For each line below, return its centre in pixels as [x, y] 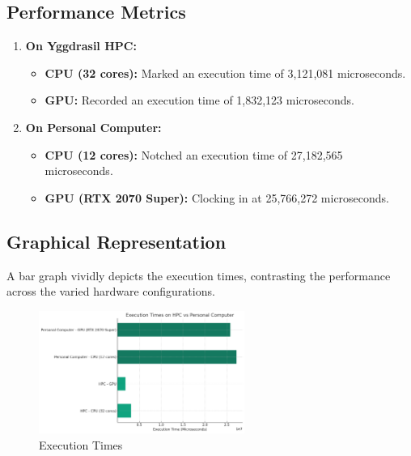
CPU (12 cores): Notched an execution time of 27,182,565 [194, 154]
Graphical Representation [117, 241]
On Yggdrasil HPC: [81, 46]
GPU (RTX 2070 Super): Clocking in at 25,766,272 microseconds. [217, 197]
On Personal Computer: [93, 127]
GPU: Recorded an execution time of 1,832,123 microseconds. [199, 100]
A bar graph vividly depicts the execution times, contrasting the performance [199, 275]
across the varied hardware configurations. [111, 291]
